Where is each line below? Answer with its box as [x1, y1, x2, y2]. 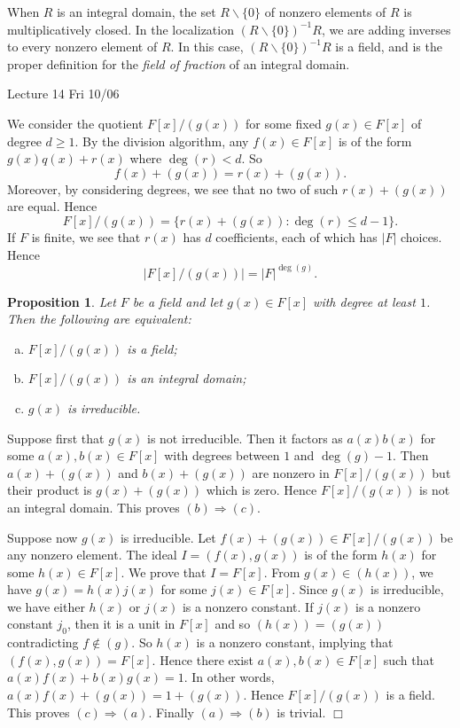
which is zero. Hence [206, 481, 317, 499]
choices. [400, 227, 442, 246]
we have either [7, 597, 85, 615]
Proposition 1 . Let [7, 292, 116, 310]
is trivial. [277, 702, 326, 721]
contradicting [7, 633, 79, 652]
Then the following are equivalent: [7, 309, 191, 328]
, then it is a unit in [66, 614, 175, 633]
